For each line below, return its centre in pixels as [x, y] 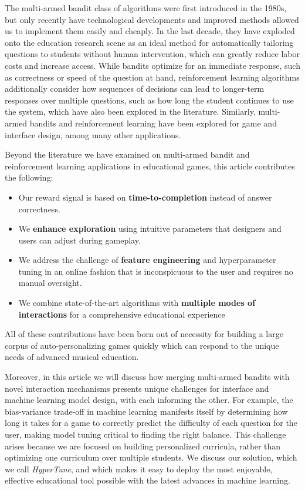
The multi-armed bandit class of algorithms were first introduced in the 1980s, [146, 8]
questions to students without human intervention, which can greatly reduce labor [152, 54]
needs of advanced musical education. [72, 357]
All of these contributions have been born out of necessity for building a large [144, 334]
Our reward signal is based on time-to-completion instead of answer [145, 197]
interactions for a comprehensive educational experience [122, 314]
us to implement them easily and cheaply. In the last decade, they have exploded [150, 31]
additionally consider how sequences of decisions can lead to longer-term [135, 89]
